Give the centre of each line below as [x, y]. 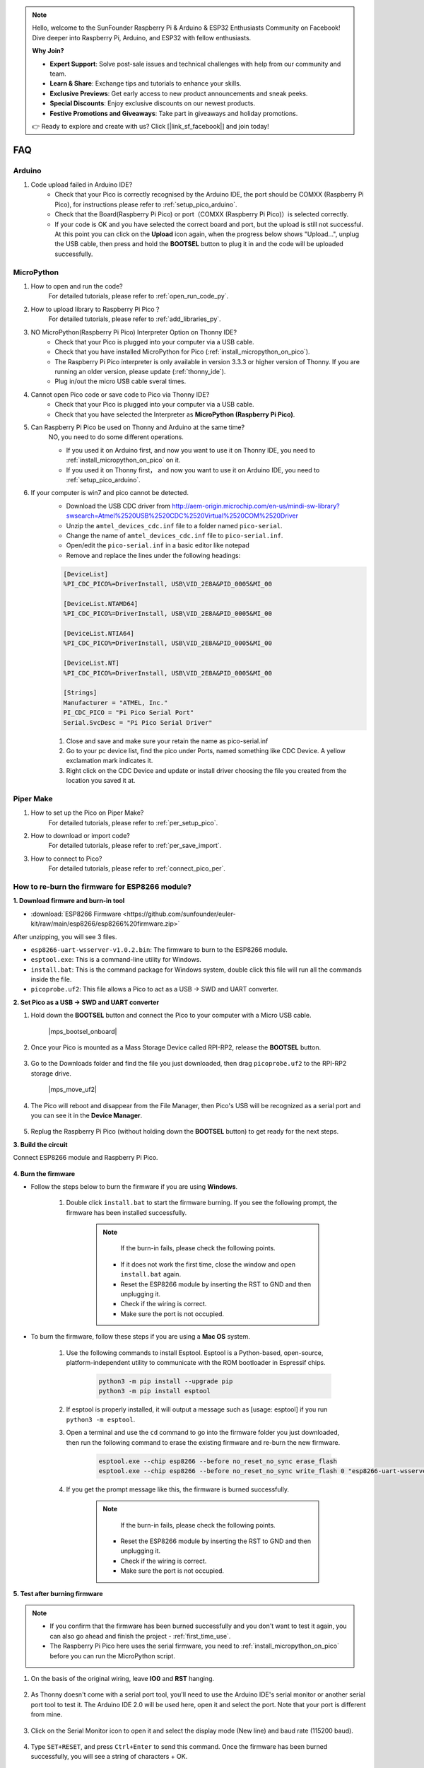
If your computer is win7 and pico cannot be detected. [110, 493]
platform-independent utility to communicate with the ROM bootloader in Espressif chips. [196, 1362]
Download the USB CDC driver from [118, 506]
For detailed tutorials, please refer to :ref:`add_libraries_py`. [135, 319]
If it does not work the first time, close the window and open [208, 1264]
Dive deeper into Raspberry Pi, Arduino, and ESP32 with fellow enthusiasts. [142, 37]
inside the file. [51, 979]
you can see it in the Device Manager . [87, 1115]
